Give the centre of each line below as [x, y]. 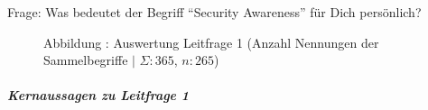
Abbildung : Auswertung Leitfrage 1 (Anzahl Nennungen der [211, 42]
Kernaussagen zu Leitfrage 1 [98, 95]
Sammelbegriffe [86, 60]
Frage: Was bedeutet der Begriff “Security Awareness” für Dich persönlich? [214, 12]
